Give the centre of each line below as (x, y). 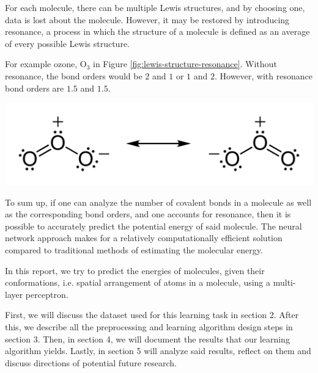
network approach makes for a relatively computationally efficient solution (144, 238)
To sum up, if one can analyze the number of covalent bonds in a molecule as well (158, 202)
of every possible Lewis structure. (67, 43)
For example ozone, (41, 64)
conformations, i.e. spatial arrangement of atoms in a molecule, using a (138, 282)
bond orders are (35, 88)
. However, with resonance (263, 75)
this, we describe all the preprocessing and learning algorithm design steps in (149, 326)
